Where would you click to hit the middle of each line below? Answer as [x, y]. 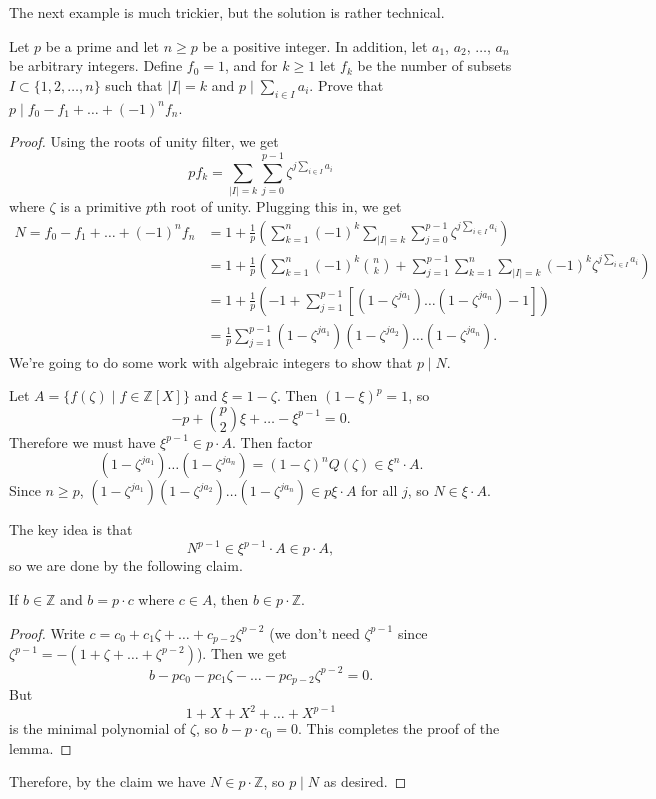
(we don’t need [314, 632]
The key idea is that [71, 529]
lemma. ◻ [40, 747]
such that [134, 84]
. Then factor [272, 441]
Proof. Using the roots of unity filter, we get [144, 141]
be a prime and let [102, 45]
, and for [251, 65]
